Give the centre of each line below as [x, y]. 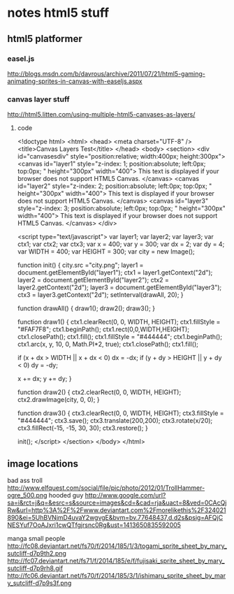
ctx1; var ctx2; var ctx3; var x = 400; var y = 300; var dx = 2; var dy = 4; [121, 244]
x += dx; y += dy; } [44, 379]
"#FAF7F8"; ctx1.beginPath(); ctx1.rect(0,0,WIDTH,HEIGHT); [103, 329]
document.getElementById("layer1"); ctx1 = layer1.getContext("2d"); [115, 273]
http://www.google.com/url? [125, 495]
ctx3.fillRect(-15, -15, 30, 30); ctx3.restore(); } [82, 428]
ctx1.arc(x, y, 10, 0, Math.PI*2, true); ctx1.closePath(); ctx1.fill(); [108, 345]
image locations [43, 464]
